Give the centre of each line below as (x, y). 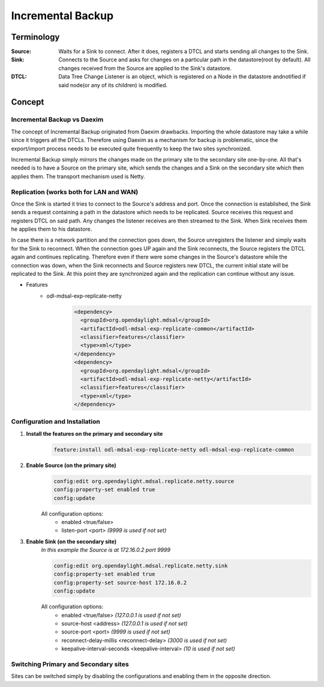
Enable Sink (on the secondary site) (71, 542)
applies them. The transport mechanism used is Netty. (78, 176)
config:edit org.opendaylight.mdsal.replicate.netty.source (144, 481)
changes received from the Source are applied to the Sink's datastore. (145, 68)
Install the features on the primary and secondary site (94, 433)
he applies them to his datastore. (52, 229)
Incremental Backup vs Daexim (57, 120)
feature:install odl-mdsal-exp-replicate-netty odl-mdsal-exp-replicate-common (174, 450)
